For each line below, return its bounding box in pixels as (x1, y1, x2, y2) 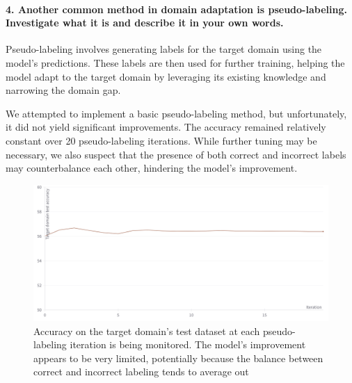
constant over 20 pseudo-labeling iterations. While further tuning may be (6, 133, 317, 147)
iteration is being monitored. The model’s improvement (70, 337, 306, 352)
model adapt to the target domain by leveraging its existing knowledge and (6, 69, 326, 83)
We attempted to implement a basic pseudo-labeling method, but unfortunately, (6, 106, 347, 120)
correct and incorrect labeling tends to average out (33, 364, 249, 379)
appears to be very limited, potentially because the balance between (33, 350, 323, 365)
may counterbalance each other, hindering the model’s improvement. (6, 161, 298, 175)
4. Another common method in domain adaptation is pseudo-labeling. (6, 1, 347, 16)
